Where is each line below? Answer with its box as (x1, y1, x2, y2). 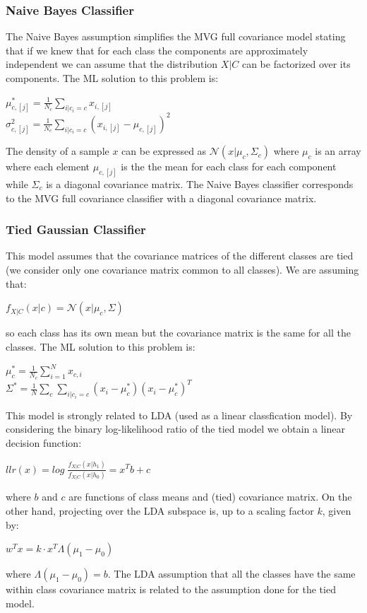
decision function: (6, 436, 82, 450)
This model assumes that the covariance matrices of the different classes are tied (6, 248, 354, 263)
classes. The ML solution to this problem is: (6, 339, 195, 354)
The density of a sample (6, 144, 109, 158)
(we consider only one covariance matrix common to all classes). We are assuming (6, 262, 359, 276)
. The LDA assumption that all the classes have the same (107, 566, 356, 581)
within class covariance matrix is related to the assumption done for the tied (6, 582, 336, 597)
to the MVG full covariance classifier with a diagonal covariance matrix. (6, 190, 317, 205)
